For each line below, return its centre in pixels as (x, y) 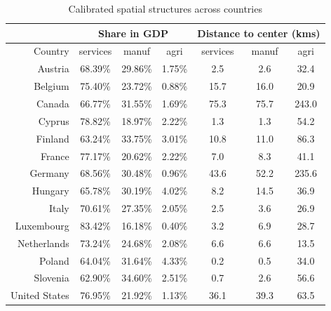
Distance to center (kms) (259, 33)
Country (52, 51)
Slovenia (52, 278)
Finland (53, 138)
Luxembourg (42, 225)
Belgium (52, 86)
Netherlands (43, 243)
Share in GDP (133, 33)
